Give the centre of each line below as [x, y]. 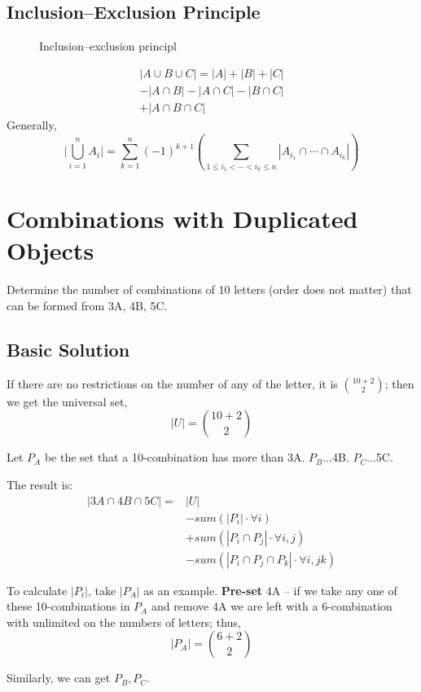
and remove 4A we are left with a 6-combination [272, 606]
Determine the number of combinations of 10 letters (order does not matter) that [209, 289]
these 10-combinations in [68, 606]
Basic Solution [68, 349]
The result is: [40, 484]
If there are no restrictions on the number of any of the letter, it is [172, 383]
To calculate [37, 590]
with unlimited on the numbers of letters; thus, [124, 622]
